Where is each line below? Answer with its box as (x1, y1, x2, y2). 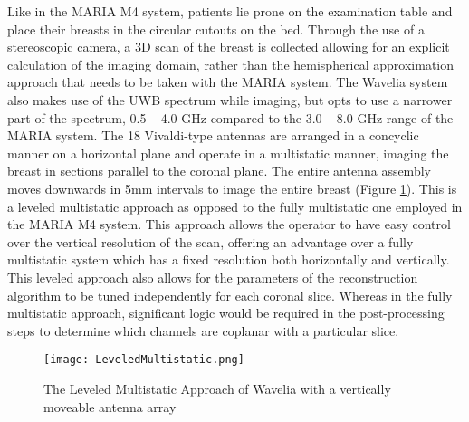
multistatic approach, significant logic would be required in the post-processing (7, 303, 445, 322)
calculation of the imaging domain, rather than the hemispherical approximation (7, 54, 455, 73)
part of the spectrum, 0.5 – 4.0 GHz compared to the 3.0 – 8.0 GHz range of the (7, 108, 454, 127)
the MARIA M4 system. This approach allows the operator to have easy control (7, 215, 451, 234)
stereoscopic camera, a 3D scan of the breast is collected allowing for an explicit (7, 37, 450, 56)
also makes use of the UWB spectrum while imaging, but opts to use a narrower (7, 90, 453, 109)
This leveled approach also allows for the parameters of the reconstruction (7, 267, 418, 286)
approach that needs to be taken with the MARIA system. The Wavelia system (7, 72, 448, 91)
